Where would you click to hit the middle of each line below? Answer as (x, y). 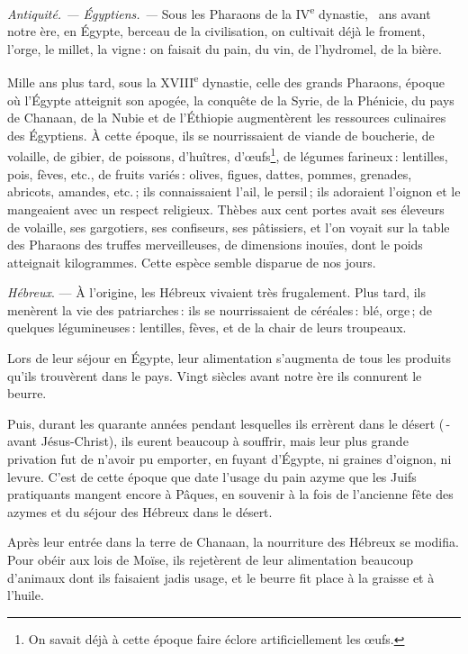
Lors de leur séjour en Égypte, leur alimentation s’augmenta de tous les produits (229, 358)
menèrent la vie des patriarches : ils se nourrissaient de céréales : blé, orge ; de (220, 309)
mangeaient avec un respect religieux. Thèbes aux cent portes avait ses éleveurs (226, 209)
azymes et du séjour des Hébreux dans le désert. (140, 511)
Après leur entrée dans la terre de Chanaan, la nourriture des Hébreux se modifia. (233, 542)
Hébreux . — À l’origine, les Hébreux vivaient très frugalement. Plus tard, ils (216, 292)
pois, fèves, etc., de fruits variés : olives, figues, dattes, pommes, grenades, (210, 173)
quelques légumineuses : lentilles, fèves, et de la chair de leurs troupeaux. (207, 327)
